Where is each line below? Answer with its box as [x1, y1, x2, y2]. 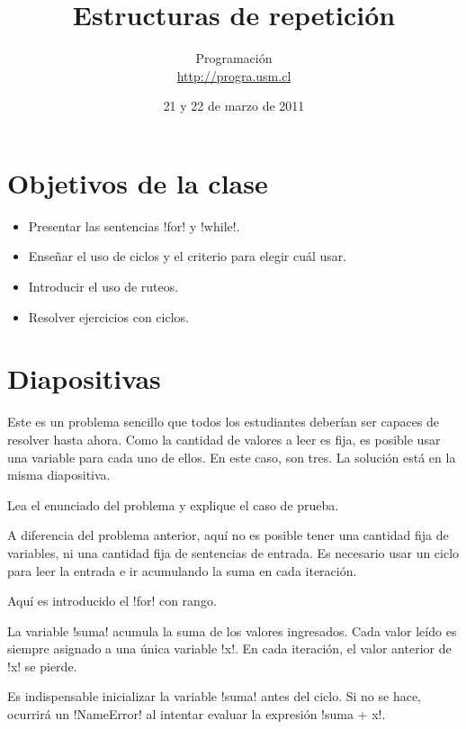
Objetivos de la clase [7, 164, 268, 201]
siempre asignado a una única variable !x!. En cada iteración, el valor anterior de [7, 639, 452, 658]
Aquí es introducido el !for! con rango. [7, 591, 217, 610]
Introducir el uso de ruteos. [28, 277, 179, 296]
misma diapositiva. [7, 465, 111, 484]
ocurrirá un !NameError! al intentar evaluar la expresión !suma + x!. [7, 705, 386, 724]
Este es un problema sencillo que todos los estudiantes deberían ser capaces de [7, 412, 440, 431]
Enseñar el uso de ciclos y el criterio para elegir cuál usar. [28, 247, 347, 265]
